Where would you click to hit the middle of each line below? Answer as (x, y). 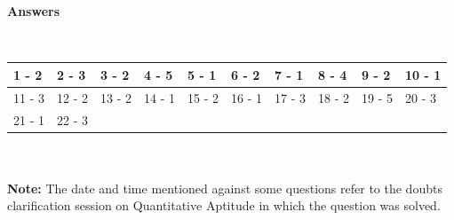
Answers (34, 11)
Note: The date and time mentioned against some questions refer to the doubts (225, 188)
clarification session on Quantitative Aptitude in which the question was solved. (224, 205)
